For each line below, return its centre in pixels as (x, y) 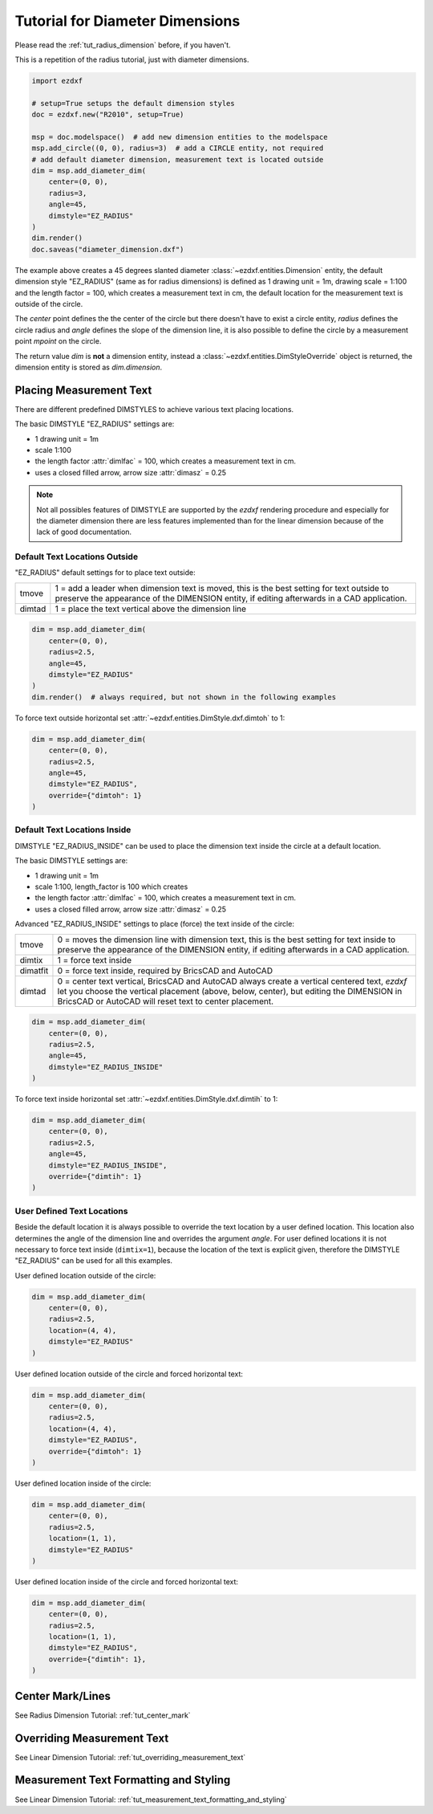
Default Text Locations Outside (77, 556)
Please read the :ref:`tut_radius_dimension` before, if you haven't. (123, 45)
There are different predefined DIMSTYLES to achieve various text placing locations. (154, 409)
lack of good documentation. (84, 532)
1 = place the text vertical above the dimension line (151, 609)
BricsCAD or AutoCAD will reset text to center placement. (166, 1001)
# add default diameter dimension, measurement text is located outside (178, 159)
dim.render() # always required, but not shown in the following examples (184, 697)
